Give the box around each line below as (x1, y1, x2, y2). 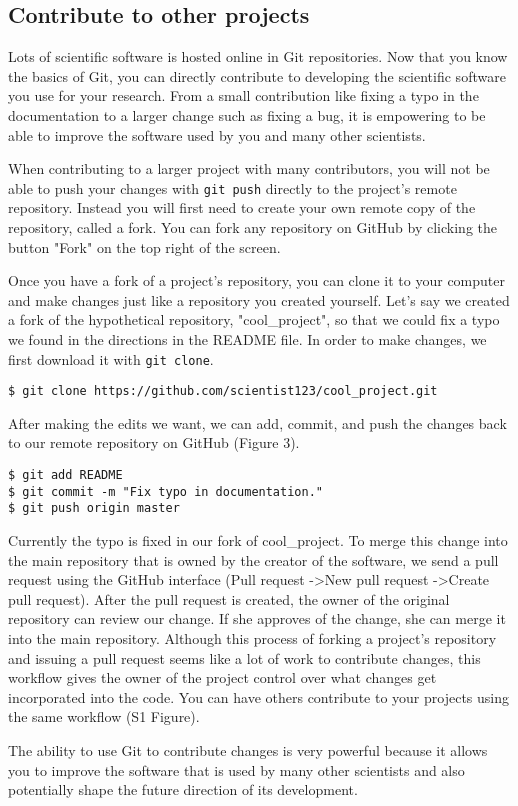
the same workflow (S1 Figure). (8, 706, 200, 727)
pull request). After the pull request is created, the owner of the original (8, 588, 450, 609)
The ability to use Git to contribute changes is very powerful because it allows (8, 739, 488, 760)
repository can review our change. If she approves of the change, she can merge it (8, 608, 506, 629)
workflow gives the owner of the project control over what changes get (8, 667, 437, 688)
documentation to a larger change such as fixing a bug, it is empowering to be (8, 104, 486, 125)
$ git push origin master (8, 501, 180, 516)
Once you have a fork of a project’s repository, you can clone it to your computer (8, 270, 505, 291)
